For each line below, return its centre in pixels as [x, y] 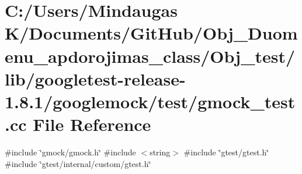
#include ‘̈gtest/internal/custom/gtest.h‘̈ [78, 163]
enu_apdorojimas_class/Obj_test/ [150, 56]
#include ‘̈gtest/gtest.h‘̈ [226, 152]
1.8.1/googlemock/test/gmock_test [150, 101]
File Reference [92, 124]
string [160, 152]
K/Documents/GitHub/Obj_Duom [151, 33]
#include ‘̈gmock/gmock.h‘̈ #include [70, 152]
